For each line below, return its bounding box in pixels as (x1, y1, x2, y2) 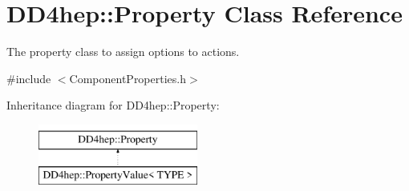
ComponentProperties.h (69, 70, 186, 86)
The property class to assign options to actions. (6, 43, 240, 60)
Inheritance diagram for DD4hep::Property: (6, 97, 220, 113)
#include (6, 70, 51, 86)
